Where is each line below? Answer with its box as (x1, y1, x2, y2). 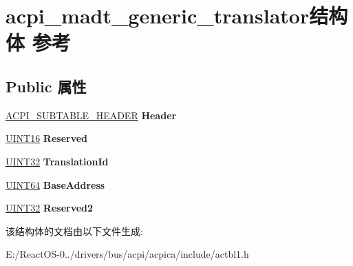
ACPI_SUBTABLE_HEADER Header (6, 108, 177, 122)
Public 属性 (6, 75, 87, 96)
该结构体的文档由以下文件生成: (6, 223, 143, 238)
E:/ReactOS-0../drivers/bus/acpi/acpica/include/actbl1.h (6, 247, 249, 261)
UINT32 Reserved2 (6, 201, 94, 215)
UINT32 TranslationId (6, 154, 109, 168)
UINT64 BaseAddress (6, 177, 105, 192)
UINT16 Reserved (6, 131, 88, 145)
